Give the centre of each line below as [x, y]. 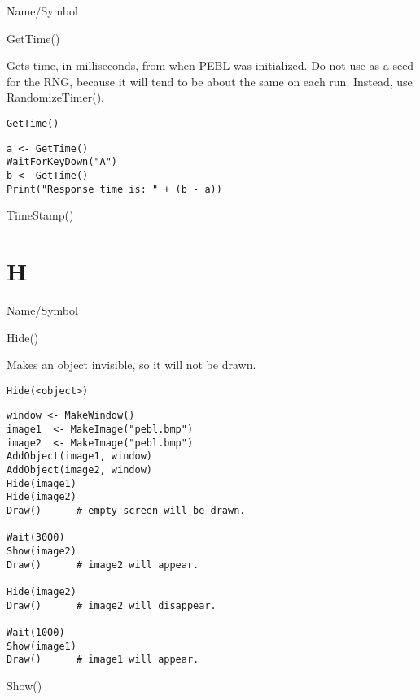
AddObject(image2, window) [79, 470]
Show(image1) [42, 646]
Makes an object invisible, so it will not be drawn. [131, 365]
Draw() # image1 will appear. [103, 660]
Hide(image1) [42, 483]
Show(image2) [42, 551]
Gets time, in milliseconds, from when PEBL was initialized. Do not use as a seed [210, 65]
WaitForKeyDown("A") [62, 162]
